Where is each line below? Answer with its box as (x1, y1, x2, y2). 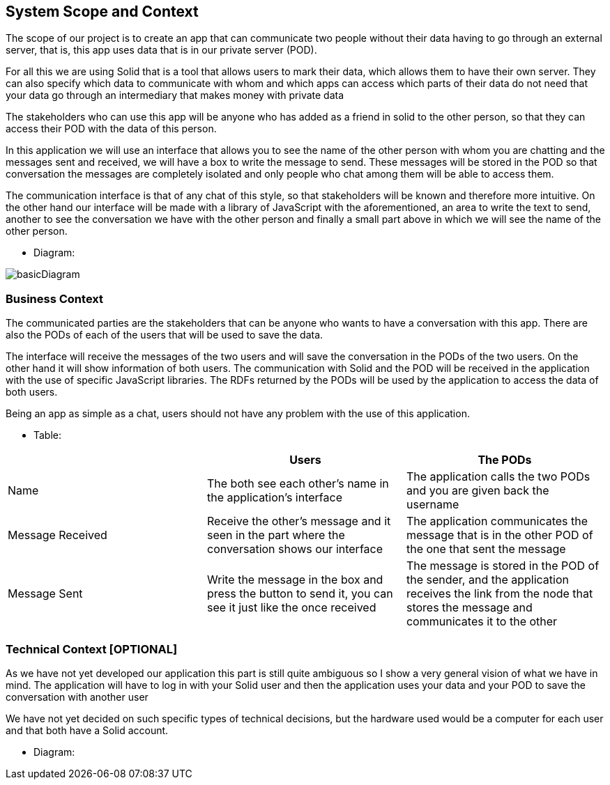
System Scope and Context (6, 3, 199, 20)
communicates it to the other (406, 614, 558, 629)
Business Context (6, 291, 104, 306)
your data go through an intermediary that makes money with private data (6, 89, 344, 102)
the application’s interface (206, 490, 342, 505)
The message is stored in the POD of (406, 559, 600, 573)
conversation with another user (6, 690, 148, 703)
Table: (33, 429, 62, 442)
